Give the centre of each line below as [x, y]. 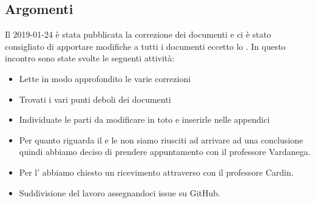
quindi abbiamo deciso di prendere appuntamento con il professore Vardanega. [165, 152]
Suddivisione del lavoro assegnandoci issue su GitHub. [120, 192]
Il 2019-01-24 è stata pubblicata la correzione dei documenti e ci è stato [138, 34]
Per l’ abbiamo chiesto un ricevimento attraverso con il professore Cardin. [156, 172]
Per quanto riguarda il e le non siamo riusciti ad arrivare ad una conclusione [161, 139]
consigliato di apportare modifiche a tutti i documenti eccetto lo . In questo [145, 46]
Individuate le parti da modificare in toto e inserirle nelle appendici [144, 119]
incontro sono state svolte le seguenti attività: [90, 58]
